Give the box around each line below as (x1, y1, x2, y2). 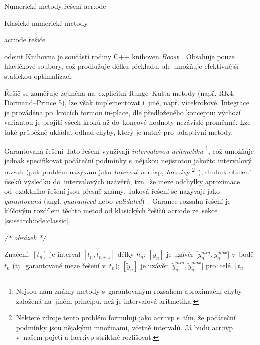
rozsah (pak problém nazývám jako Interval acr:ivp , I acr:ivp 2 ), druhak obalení (4, 165, 251, 177)
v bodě (231, 249, 254, 259)
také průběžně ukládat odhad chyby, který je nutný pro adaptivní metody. (4, 126, 233, 137)
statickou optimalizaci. (4, 70, 73, 81)
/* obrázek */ (4, 232, 46, 242)
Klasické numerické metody (4, 17, 88, 28)
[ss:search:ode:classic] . (4, 215, 70, 225)
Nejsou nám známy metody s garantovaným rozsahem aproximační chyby (16, 285, 242, 296)
